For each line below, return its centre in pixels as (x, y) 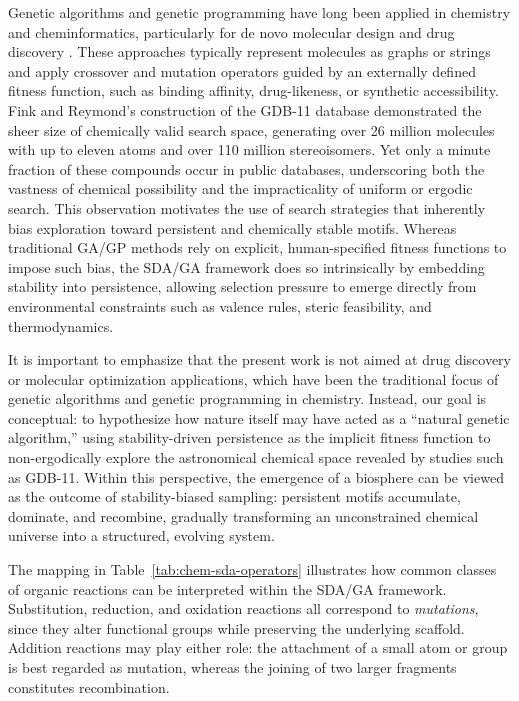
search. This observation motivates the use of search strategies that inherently (247, 207)
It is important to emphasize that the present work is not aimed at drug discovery (259, 359)
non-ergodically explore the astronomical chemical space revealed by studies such (256, 457)
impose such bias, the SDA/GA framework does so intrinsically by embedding (246, 266)
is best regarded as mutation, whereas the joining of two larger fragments (232, 667)
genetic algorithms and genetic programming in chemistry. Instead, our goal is (247, 398)
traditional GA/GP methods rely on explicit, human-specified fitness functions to (257, 247)
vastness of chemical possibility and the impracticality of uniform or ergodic (240, 188)
